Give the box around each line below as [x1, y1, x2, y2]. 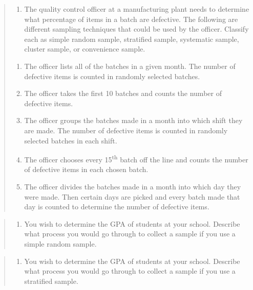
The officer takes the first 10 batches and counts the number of [24, 88, 222, 99]
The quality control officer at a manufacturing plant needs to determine [24, 4, 249, 14]
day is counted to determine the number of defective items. [24, 201, 209, 212]
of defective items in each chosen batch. [24, 164, 149, 175]
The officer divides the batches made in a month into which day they [24, 181, 241, 191]
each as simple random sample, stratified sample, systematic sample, [24, 33, 239, 44]
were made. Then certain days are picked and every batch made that [24, 191, 240, 202]
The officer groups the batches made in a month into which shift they [24, 115, 243, 126]
